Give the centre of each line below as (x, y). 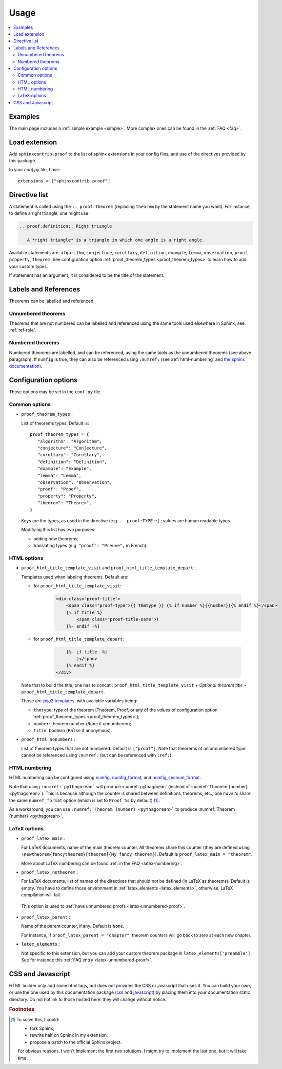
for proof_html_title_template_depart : (79, 639)
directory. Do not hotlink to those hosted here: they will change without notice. (88, 999)
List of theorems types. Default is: (55, 423)
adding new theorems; (56, 538)
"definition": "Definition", (72, 462)
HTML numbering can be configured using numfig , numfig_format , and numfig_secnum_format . (105, 778)
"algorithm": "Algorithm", (70, 441)
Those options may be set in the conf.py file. (55, 392)
